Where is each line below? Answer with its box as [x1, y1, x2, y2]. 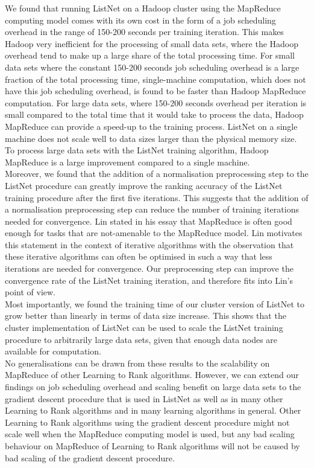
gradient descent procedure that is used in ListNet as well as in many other [5, 392, 283, 405]
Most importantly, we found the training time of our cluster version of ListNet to [5, 297, 304, 310]
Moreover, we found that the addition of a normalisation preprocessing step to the [5, 167, 309, 180]
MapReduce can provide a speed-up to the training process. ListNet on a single [5, 120, 298, 132]
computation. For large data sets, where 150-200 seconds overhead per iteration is [5, 96, 307, 109]
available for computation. [5, 345, 101, 357]
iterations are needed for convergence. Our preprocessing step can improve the [5, 262, 294, 275]
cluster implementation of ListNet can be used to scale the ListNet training [5, 321, 283, 334]
